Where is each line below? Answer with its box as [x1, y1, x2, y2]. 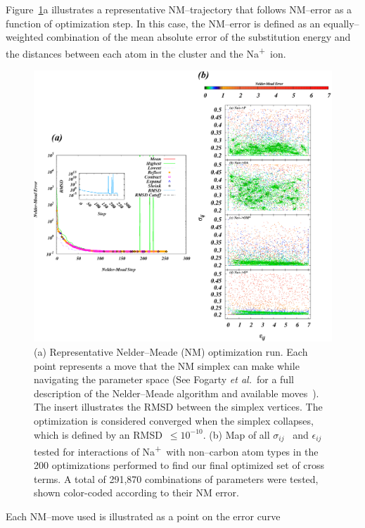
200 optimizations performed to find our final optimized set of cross [34, 458, 325, 472]
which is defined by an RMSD [34, 427, 162, 442]
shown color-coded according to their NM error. [34, 485, 239, 500]
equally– [324, 15, 359, 30]
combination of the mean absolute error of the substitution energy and [46, 30, 351, 44]
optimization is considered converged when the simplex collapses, [34, 413, 314, 427]
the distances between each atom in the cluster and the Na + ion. [6, 44, 286, 60]
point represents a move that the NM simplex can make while [34, 358, 300, 373]
